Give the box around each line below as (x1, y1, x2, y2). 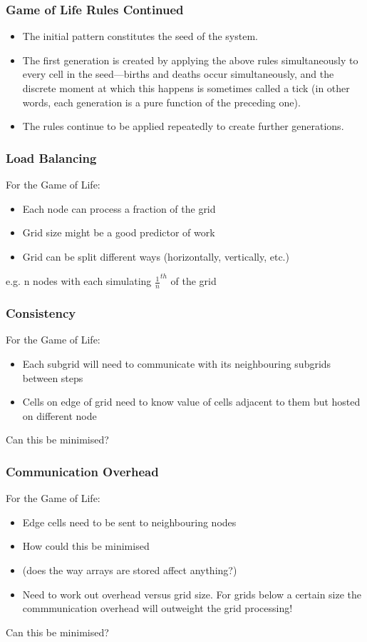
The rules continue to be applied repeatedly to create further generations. (22, 119, 344, 134)
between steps (22, 370, 83, 385)
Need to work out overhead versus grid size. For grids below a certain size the (22, 586, 362, 601)
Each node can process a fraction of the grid (22, 201, 216, 216)
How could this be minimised (22, 538, 150, 553)
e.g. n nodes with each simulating (6, 274, 152, 289)
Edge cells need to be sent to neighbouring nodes (22, 514, 237, 529)
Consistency (6, 304, 76, 322)
